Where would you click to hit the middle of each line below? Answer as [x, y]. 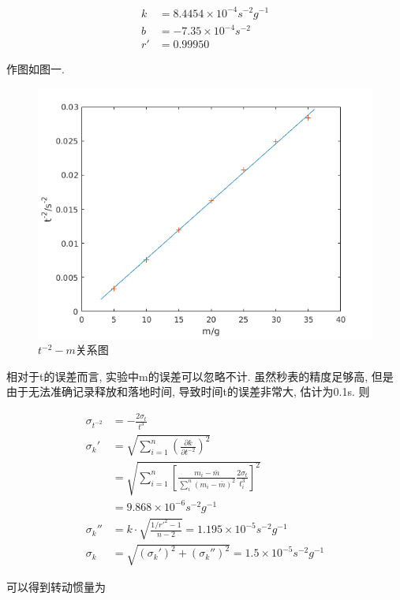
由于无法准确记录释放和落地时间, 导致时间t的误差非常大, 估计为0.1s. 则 [188, 391]
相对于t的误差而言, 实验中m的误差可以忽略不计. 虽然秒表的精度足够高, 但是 [200, 376]
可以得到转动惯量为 [56, 586]
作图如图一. [36, 69]
